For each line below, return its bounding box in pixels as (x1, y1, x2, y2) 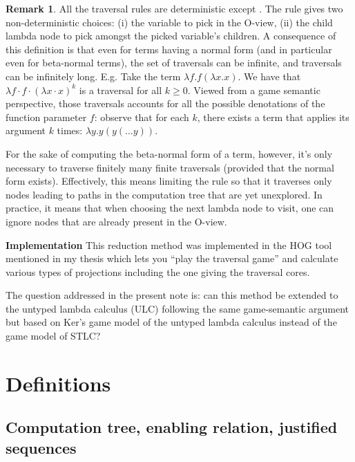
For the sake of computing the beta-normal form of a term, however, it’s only (6, 146, 333, 160)
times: (57, 123, 83, 138)
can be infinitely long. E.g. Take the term (6, 68, 181, 83)
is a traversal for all (79, 82, 162, 97)
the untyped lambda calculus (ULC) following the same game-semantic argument (6, 301, 349, 315)
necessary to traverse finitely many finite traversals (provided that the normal (6, 160, 334, 174)
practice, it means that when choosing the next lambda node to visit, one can (6, 201, 334, 215)
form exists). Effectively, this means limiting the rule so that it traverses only (6, 174, 332, 188)
